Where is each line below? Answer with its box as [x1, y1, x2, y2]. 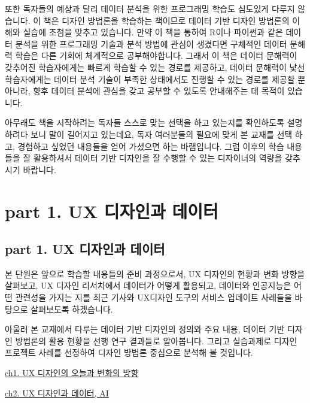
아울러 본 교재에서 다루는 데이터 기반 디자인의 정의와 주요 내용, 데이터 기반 [5, 323, 285, 335]
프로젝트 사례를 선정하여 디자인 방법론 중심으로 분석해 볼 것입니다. [5, 346, 253, 359]
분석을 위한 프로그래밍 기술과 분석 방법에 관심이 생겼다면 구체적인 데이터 [15, 37, 287, 50]
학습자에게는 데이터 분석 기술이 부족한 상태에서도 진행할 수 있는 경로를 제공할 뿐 [5, 72, 306, 85]
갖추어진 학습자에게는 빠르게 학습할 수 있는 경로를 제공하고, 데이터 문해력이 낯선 [5, 60, 305, 73]
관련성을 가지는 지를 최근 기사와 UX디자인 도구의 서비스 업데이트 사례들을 [15, 291, 292, 304]
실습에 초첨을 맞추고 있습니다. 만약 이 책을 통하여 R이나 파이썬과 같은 [23, 26, 283, 38]
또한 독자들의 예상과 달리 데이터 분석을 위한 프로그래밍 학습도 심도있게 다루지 [5, 2, 295, 14]
